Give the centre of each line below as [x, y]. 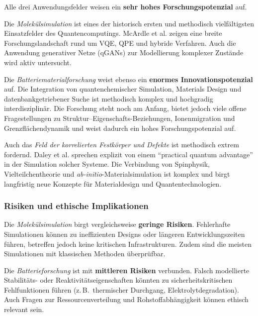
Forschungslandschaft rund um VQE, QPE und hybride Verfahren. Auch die [120, 43]
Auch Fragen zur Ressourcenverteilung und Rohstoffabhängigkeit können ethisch [126, 299]
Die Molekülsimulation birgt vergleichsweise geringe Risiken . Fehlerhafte [117, 224]
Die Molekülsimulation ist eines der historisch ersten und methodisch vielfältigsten [129, 23]
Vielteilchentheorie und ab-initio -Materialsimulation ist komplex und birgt [117, 173]
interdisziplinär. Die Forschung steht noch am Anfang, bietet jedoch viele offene [125, 108]
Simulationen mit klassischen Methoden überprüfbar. [85, 254]
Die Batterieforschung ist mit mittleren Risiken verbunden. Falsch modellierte [127, 270]
